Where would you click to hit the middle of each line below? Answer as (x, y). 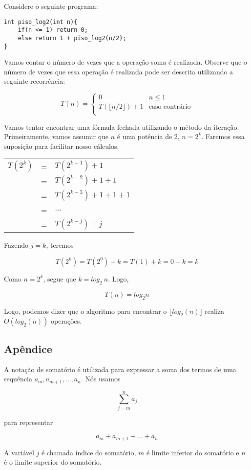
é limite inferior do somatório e (193, 452)
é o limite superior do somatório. (53, 462)
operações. (66, 321)
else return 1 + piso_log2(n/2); (72, 38)
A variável (19, 452)
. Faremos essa (223, 136)
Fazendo (16, 245)
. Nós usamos (101, 379)
